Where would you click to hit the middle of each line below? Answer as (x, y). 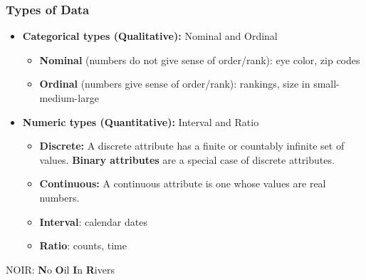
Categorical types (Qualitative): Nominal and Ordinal (150, 36)
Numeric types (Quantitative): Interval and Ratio (141, 121)
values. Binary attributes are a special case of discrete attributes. (187, 159)
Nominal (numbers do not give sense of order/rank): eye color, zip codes (200, 59)
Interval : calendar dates (93, 221)
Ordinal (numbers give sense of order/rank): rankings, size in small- (189, 84)
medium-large (69, 98)
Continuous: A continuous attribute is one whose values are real (183, 183)
